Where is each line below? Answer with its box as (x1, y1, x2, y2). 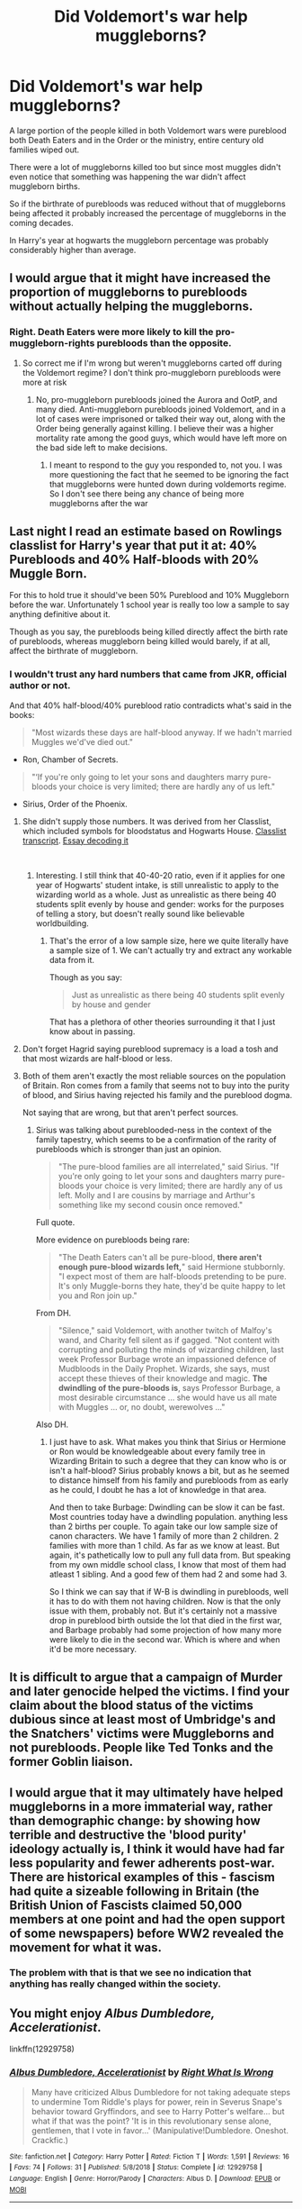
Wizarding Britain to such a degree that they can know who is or (49, 1455, 288, 1466)
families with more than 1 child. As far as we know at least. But (49, 1540, 280, 1550)
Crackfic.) (31, 2134, 69, 2145)
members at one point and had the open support (9, 1912, 286, 1927)
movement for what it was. (9, 1940, 163, 1955)
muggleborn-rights (9, 337, 95, 350)
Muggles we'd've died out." (31, 736, 133, 747)
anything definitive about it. (9, 609, 111, 620)
